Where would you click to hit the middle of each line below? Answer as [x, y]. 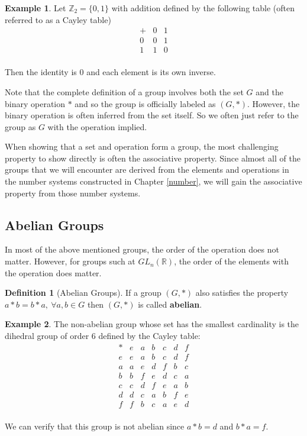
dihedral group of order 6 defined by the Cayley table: [103, 336]
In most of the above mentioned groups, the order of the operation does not [142, 249]
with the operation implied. [97, 126]
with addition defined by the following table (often [203, 8]
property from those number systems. [73, 193]
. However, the [273, 103]
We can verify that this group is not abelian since [95, 426]
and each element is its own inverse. [151, 72]
